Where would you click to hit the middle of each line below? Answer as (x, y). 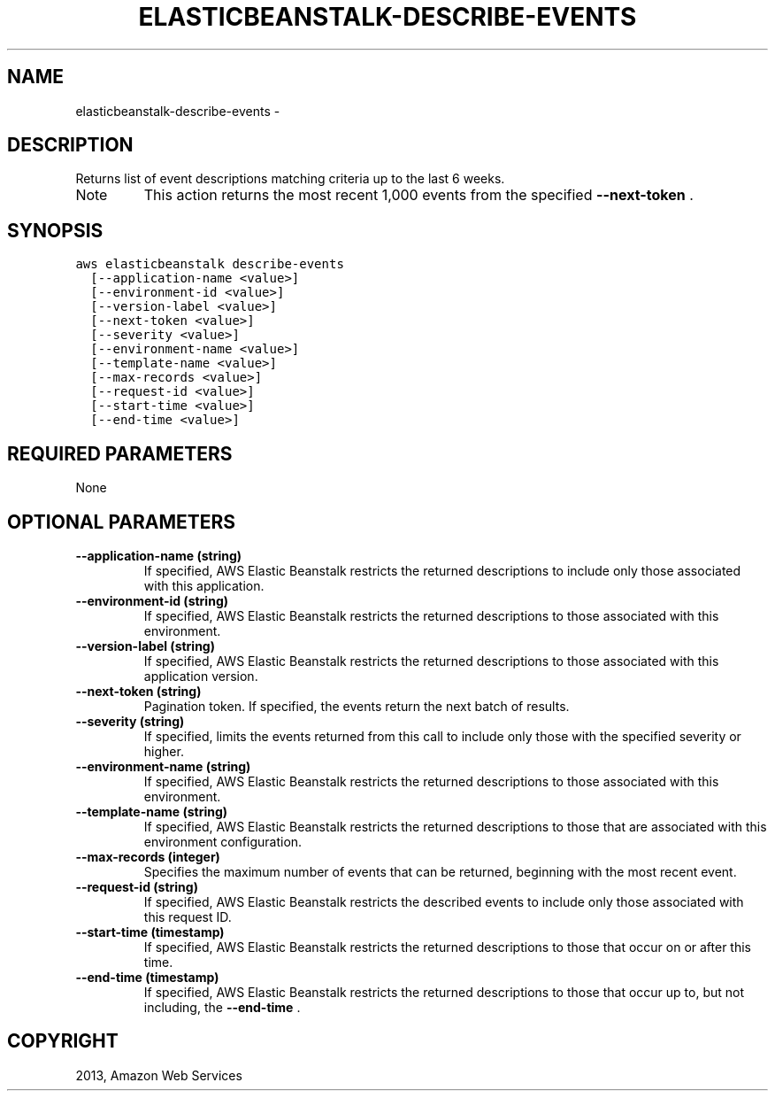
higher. (164, 751)
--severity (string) (130, 721)
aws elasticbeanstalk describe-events (210, 264)
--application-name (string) (159, 555)
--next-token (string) (138, 691)
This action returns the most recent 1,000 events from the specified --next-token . (418, 195)
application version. (201, 676)
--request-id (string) (137, 886)
